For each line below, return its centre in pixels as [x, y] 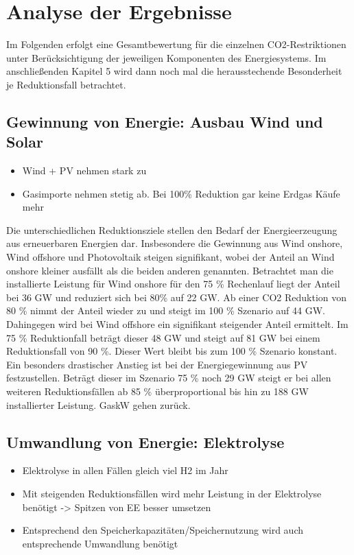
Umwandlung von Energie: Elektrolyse [145, 441]
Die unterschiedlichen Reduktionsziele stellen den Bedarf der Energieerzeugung [172, 229]
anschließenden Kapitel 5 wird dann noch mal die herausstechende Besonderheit [174, 71]
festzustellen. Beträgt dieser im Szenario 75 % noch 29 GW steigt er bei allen [169, 378]
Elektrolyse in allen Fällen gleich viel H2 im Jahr [125, 470]
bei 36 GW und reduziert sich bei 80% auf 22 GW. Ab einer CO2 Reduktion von [177, 297]
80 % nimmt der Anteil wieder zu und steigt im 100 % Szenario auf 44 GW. [166, 310]
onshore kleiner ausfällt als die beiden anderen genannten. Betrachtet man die [170, 270]
